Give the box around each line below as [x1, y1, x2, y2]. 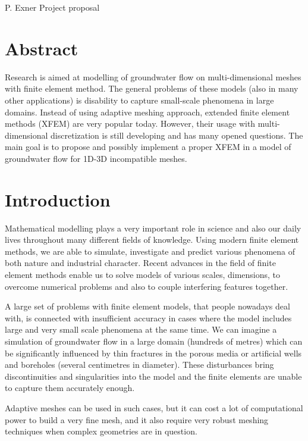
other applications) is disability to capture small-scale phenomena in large [5, 93, 274, 106]
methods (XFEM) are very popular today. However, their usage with [5, 117, 256, 130]
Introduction [5, 187, 111, 211]
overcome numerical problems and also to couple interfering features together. [5, 280, 288, 292]
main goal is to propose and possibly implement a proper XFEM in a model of [5, 140, 291, 153]
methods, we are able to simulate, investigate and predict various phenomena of [5, 245, 296, 257]
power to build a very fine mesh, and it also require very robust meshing [5, 413, 269, 426]
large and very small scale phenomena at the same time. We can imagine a [5, 323, 277, 336]
